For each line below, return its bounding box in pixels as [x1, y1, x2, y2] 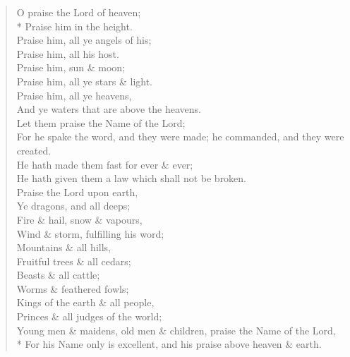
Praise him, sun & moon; [16, 60, 126, 75]
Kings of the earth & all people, [16, 295, 155, 310]
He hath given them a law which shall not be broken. [16, 171, 247, 186]
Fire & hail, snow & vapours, [16, 212, 143, 226]
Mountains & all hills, [16, 240, 111, 255]
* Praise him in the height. [16, 18, 133, 33]
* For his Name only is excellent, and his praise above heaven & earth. [16, 337, 322, 351]
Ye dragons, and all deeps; [16, 198, 131, 213]
